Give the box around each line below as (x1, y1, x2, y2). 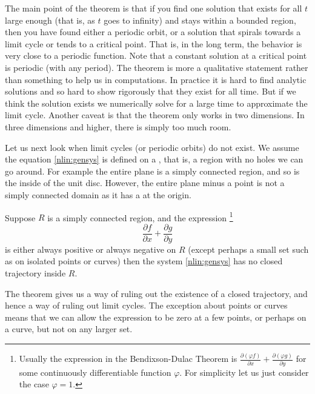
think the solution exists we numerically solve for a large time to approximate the (5, 96, 308, 109)
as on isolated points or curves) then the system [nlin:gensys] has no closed (5, 255, 283, 267)
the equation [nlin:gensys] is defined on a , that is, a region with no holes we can (5, 153, 303, 165)
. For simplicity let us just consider (179, 366, 309, 378)
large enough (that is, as (5, 13, 95, 26)
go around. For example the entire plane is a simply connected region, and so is (5, 164, 300, 177)
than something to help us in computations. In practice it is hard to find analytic (5, 73, 307, 85)
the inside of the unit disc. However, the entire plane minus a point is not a (5, 176, 285, 189)
